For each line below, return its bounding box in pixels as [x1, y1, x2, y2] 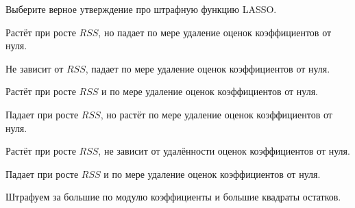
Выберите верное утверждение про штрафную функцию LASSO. [5, 2, 277, 16]
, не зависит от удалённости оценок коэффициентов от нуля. [98, 144, 350, 158]
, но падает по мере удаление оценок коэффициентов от [98, 25, 332, 39]
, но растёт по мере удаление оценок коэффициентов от [100, 107, 332, 121]
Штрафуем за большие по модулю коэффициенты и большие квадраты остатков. [5, 190, 341, 204]
